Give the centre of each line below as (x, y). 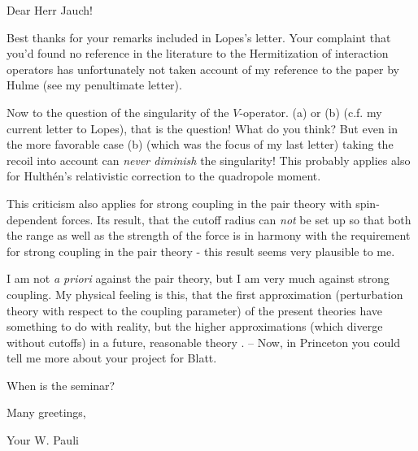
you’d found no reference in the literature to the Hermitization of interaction (198, 53)
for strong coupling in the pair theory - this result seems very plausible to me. (201, 251)
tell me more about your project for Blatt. (112, 358)
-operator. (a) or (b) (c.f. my (311, 112)
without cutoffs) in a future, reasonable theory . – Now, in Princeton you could (203, 342)
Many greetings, (46, 412)
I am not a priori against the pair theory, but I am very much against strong (198, 278)
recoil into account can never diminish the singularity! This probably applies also (209, 160)
